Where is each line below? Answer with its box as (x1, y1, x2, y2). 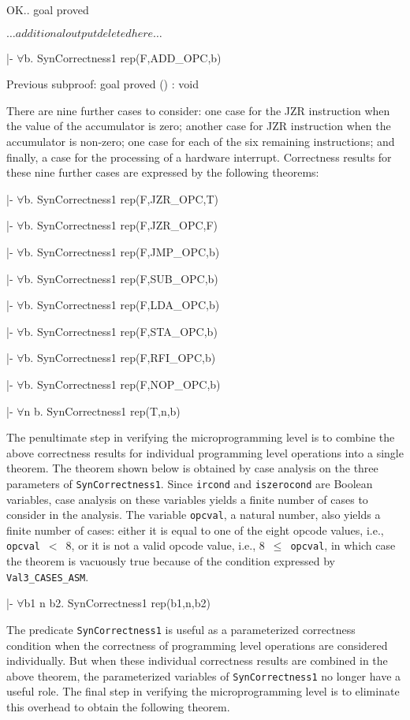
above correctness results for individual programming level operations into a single (6, 444, 404, 461)
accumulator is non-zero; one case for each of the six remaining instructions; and (6, 132, 395, 149)
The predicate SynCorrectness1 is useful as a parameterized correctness (6, 621, 356, 637)
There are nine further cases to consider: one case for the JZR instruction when (6, 102, 390, 118)
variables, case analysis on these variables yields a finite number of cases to (6, 491, 368, 507)
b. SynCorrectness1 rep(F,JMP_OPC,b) (24, 243, 220, 259)
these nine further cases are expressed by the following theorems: (6, 164, 319, 181)
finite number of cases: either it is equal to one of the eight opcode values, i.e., (6, 521, 384, 538)
